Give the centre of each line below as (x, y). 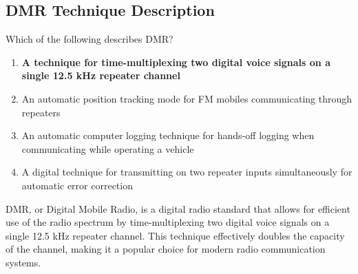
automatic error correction (77, 185)
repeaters (41, 112)
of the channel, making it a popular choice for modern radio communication (166, 249)
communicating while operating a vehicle (108, 148)
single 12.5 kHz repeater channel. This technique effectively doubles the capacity (175, 235)
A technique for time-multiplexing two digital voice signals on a (176, 62)
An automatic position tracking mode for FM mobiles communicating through (187, 98)
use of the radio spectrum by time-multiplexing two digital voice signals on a (168, 222)
